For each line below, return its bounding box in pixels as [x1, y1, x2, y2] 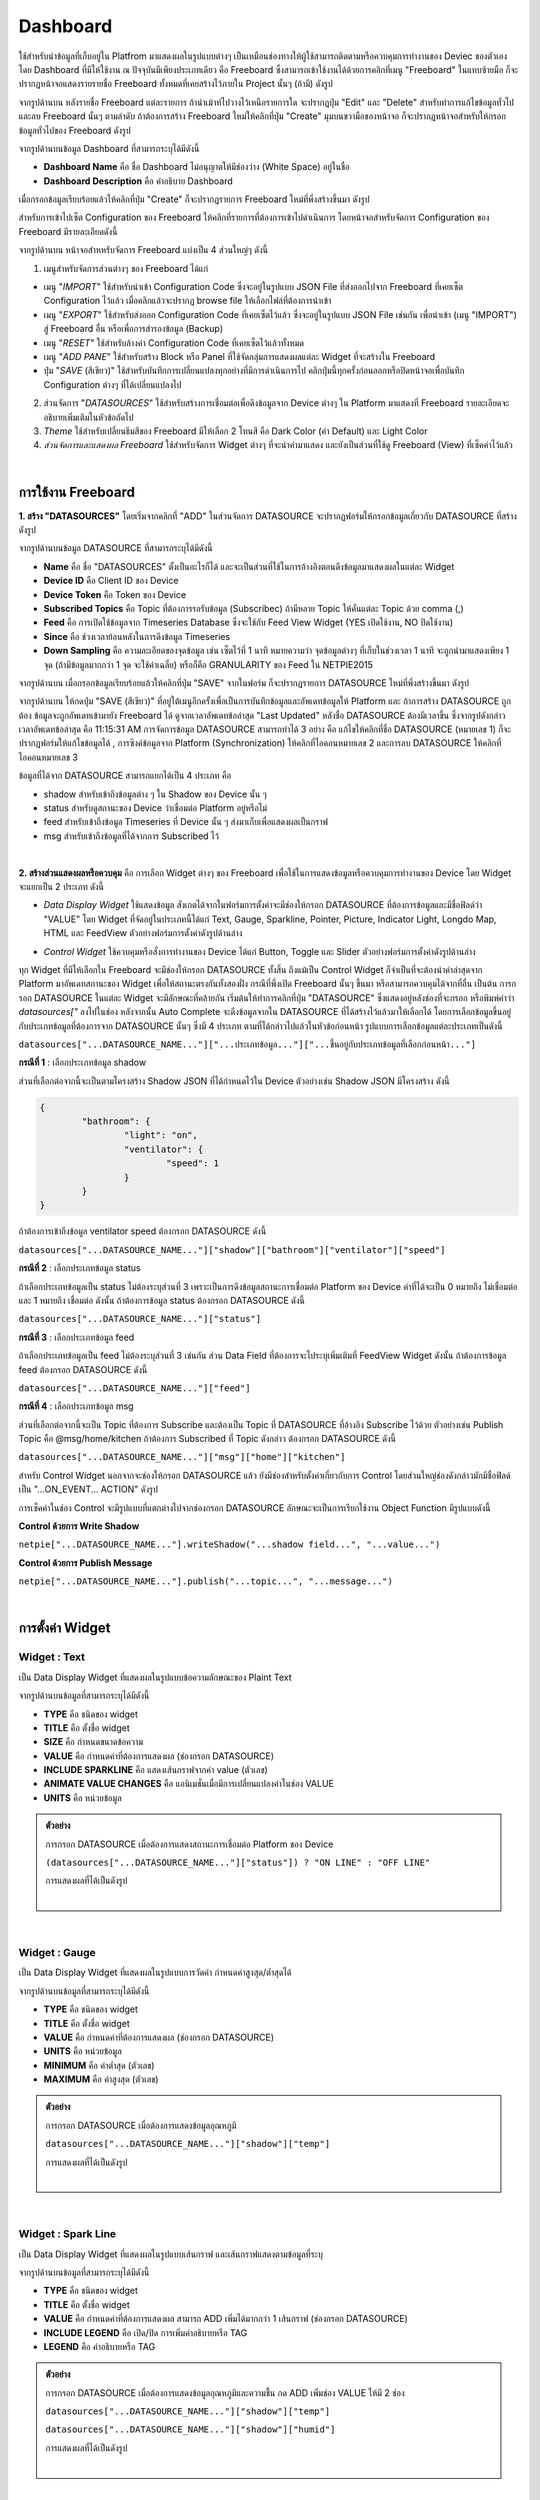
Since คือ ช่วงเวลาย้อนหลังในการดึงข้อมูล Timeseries [43, 630, 231, 642]
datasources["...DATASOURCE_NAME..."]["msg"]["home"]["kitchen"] [18, 1451, 346, 1463]
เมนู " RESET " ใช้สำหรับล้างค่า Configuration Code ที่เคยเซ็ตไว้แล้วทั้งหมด [43, 336, 305, 349]
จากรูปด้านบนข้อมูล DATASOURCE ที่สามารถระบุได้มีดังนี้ [18, 542, 214, 554]
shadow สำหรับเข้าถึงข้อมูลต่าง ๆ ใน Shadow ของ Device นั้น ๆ [43, 788, 267, 800]
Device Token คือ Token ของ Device [43, 588, 187, 600]
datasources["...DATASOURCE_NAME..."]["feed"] [18, 1382, 251, 1394]
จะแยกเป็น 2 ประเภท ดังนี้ [18, 880, 105, 892]
